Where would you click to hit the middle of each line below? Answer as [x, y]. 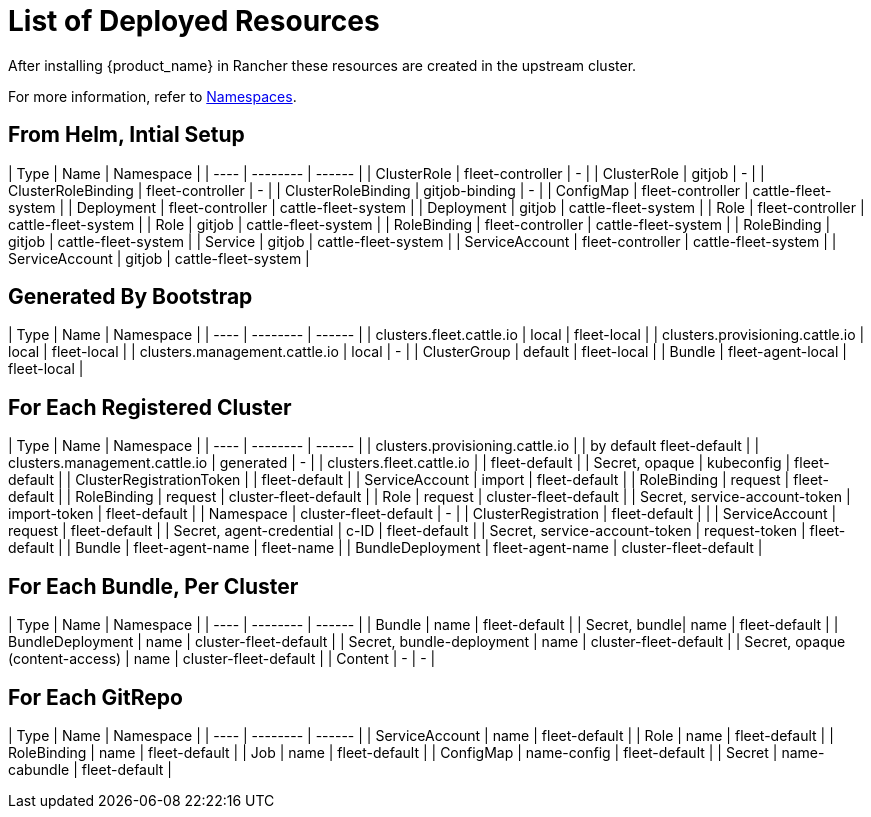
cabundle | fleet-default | [90, 769]
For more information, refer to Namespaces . [152, 96]
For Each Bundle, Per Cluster [153, 586]
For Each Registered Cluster [150, 407]
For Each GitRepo [95, 697]
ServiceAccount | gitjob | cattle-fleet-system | [159, 258]
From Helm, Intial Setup [126, 135]
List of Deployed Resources [194, 21]
